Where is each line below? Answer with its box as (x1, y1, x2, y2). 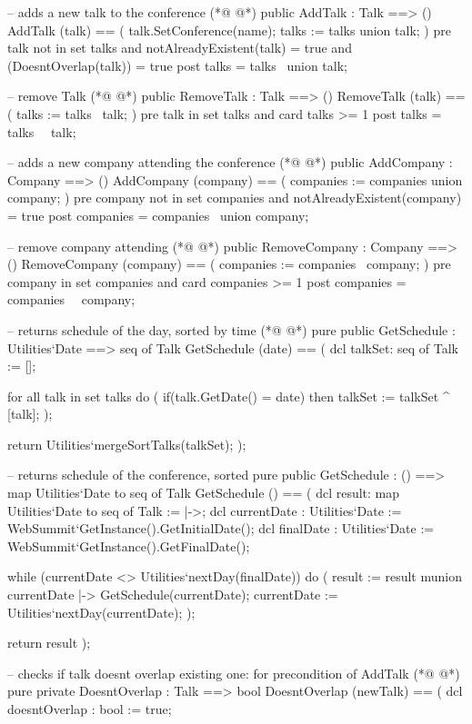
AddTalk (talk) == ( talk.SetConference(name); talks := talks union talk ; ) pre (7, 20, 451, 39)
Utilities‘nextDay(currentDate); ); (7, 602, 196, 621)
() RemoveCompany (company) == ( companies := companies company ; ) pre (7, 254, 451, 273)
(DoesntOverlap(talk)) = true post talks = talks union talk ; (7, 55, 347, 74)
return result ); (7, 633, 91, 652)
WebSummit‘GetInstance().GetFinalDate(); (7, 536, 250, 555)
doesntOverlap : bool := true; (7, 699, 172, 718)
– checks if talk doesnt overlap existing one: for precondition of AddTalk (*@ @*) (7, 663, 460, 682)
